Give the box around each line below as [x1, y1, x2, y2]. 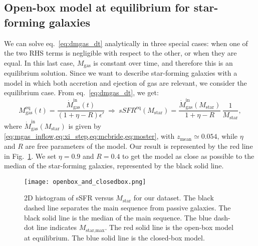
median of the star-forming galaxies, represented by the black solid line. [4, 160, 224, 171]
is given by [68, 120, 101, 131]
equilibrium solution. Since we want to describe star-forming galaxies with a [4, 68, 237, 78]
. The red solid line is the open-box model [105, 222, 233, 232]
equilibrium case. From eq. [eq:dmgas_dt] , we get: [4, 87, 159, 98]
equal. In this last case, [4, 57, 75, 68]
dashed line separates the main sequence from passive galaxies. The [24, 202, 231, 213]
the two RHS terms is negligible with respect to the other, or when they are [4, 48, 237, 58]
